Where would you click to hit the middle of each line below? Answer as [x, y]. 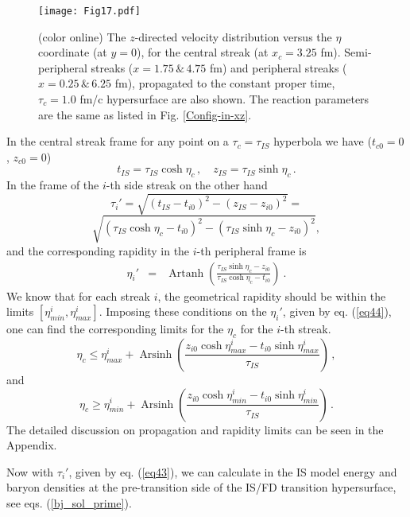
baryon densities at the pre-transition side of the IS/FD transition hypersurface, [201, 487]
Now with [30, 471]
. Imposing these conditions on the [183, 311]
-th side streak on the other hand [187, 185]
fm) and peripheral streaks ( [278, 67]
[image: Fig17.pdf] [89, 11]
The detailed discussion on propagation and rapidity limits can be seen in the [195, 429]
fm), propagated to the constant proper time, [225, 83]
